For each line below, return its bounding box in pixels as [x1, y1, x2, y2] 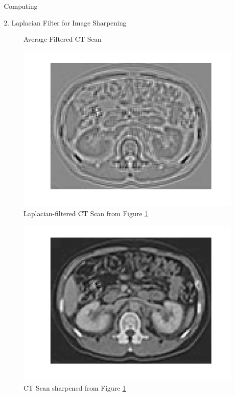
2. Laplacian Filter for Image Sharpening [4, 17, 127, 27]
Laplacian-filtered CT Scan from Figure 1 [23, 208, 148, 218]
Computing [4, 1, 38, 11]
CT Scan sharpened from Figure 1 [23, 382, 126, 393]
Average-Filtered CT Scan [23, 34, 101, 44]
